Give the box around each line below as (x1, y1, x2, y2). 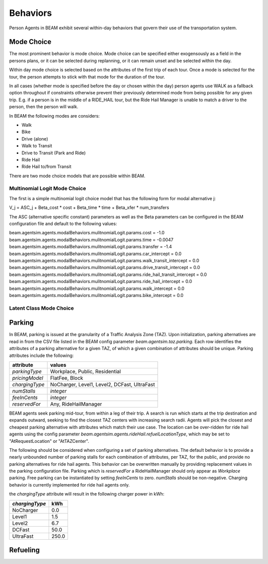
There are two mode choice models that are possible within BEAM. (9, 173, 146, 179)
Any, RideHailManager (50, 400, 102, 407)
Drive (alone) (21, 136, 48, 141)
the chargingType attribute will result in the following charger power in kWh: (9, 491, 165, 497)
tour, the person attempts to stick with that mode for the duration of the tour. (9, 73, 165, 79)
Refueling (9, 546, 40, 555)
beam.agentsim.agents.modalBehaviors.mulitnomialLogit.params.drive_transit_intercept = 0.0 (9, 265, 201, 271)
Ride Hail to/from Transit (21, 164, 71, 170)
